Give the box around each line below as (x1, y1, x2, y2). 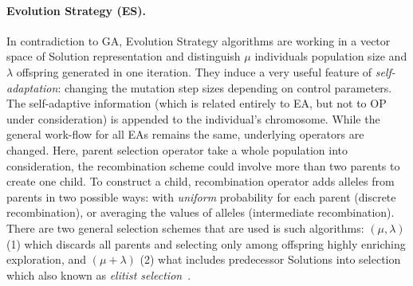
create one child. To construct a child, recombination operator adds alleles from (6, 173, 395, 190)
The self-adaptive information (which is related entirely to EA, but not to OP (6, 95, 387, 112)
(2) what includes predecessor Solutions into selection (140, 251, 401, 268)
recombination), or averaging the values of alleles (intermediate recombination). (6, 204, 395, 221)
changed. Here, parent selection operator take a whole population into (6, 141, 348, 158)
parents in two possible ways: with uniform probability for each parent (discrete (6, 188, 396, 205)
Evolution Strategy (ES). (6, 2, 146, 18)
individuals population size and (254, 48, 407, 65)
